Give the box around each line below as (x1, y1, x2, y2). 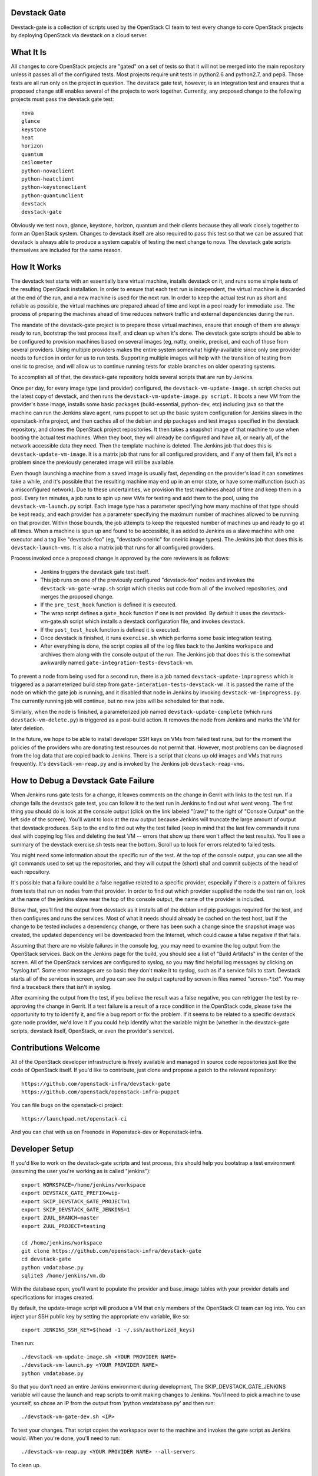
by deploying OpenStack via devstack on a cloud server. (11, 31, 148, 38)
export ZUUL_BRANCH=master (21, 1214, 100, 1222)
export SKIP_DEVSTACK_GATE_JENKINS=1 (21, 1206, 131, 1213)
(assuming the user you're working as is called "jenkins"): (11, 1168, 151, 1175)
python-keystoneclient (21, 184, 87, 191)
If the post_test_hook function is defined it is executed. (40, 626, 180, 633)
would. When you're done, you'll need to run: (11, 1435, 121, 1442)
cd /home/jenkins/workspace (21, 1239, 102, 1246)
